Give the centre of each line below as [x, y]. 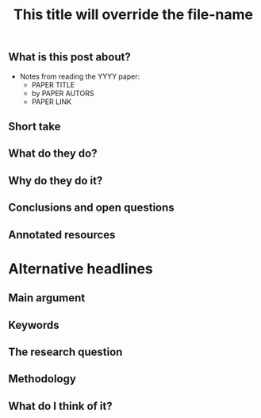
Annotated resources [62, 235]
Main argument [47, 298]
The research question [65, 352]
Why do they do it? [56, 180]
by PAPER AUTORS [63, 93]
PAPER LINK [52, 102]
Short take [35, 126]
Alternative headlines [81, 269]
